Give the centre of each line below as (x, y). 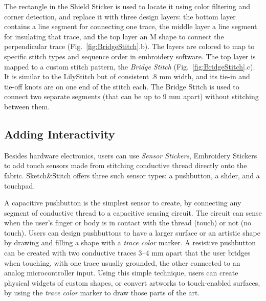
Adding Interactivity (60, 134)
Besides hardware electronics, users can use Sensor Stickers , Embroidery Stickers (131, 155)
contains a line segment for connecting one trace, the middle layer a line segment (131, 26)
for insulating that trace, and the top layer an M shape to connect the (114, 36)
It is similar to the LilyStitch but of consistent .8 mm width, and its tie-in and (127, 76)
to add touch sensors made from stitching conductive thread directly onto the (126, 165)
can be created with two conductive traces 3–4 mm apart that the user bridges (127, 253)
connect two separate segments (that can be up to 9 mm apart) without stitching (131, 96)
